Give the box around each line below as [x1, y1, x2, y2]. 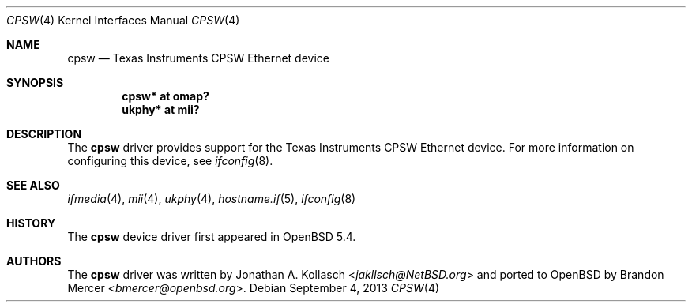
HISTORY [6, 216, 56, 230]
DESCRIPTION [6, 127, 82, 141]
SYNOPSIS [6, 76, 64, 89]
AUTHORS [6, 254, 62, 268]
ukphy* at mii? [122, 103, 200, 116]
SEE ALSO [6, 178, 60, 192]
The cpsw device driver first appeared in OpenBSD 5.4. [67, 230, 356, 243]
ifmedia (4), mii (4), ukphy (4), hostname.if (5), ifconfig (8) [67, 192, 356, 205]
